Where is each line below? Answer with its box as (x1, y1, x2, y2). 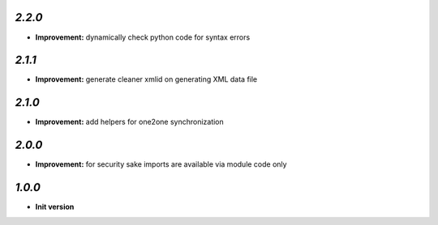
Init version (35, 202, 75, 212)
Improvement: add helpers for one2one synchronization (35, 117, 225, 127)
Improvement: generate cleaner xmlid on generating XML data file (35, 74, 258, 84)
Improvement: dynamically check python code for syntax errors (35, 32, 251, 42)
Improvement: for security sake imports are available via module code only (35, 159, 287, 169)
